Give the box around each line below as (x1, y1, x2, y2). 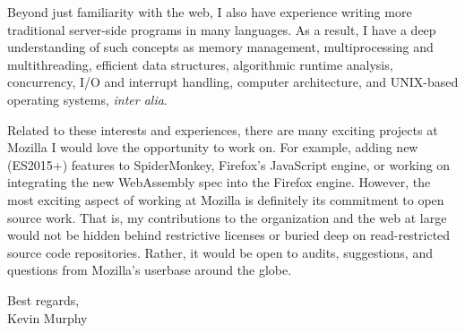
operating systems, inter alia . (7, 90, 168, 108)
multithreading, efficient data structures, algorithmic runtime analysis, (7, 55, 393, 73)
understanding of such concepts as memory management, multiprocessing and (7, 38, 434, 56)
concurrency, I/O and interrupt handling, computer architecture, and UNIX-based (7, 73, 459, 91)
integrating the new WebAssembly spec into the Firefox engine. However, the (7, 173, 431, 192)
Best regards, (7, 290, 80, 309)
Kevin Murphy (7, 308, 88, 327)
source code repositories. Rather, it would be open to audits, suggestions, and (7, 243, 433, 261)
